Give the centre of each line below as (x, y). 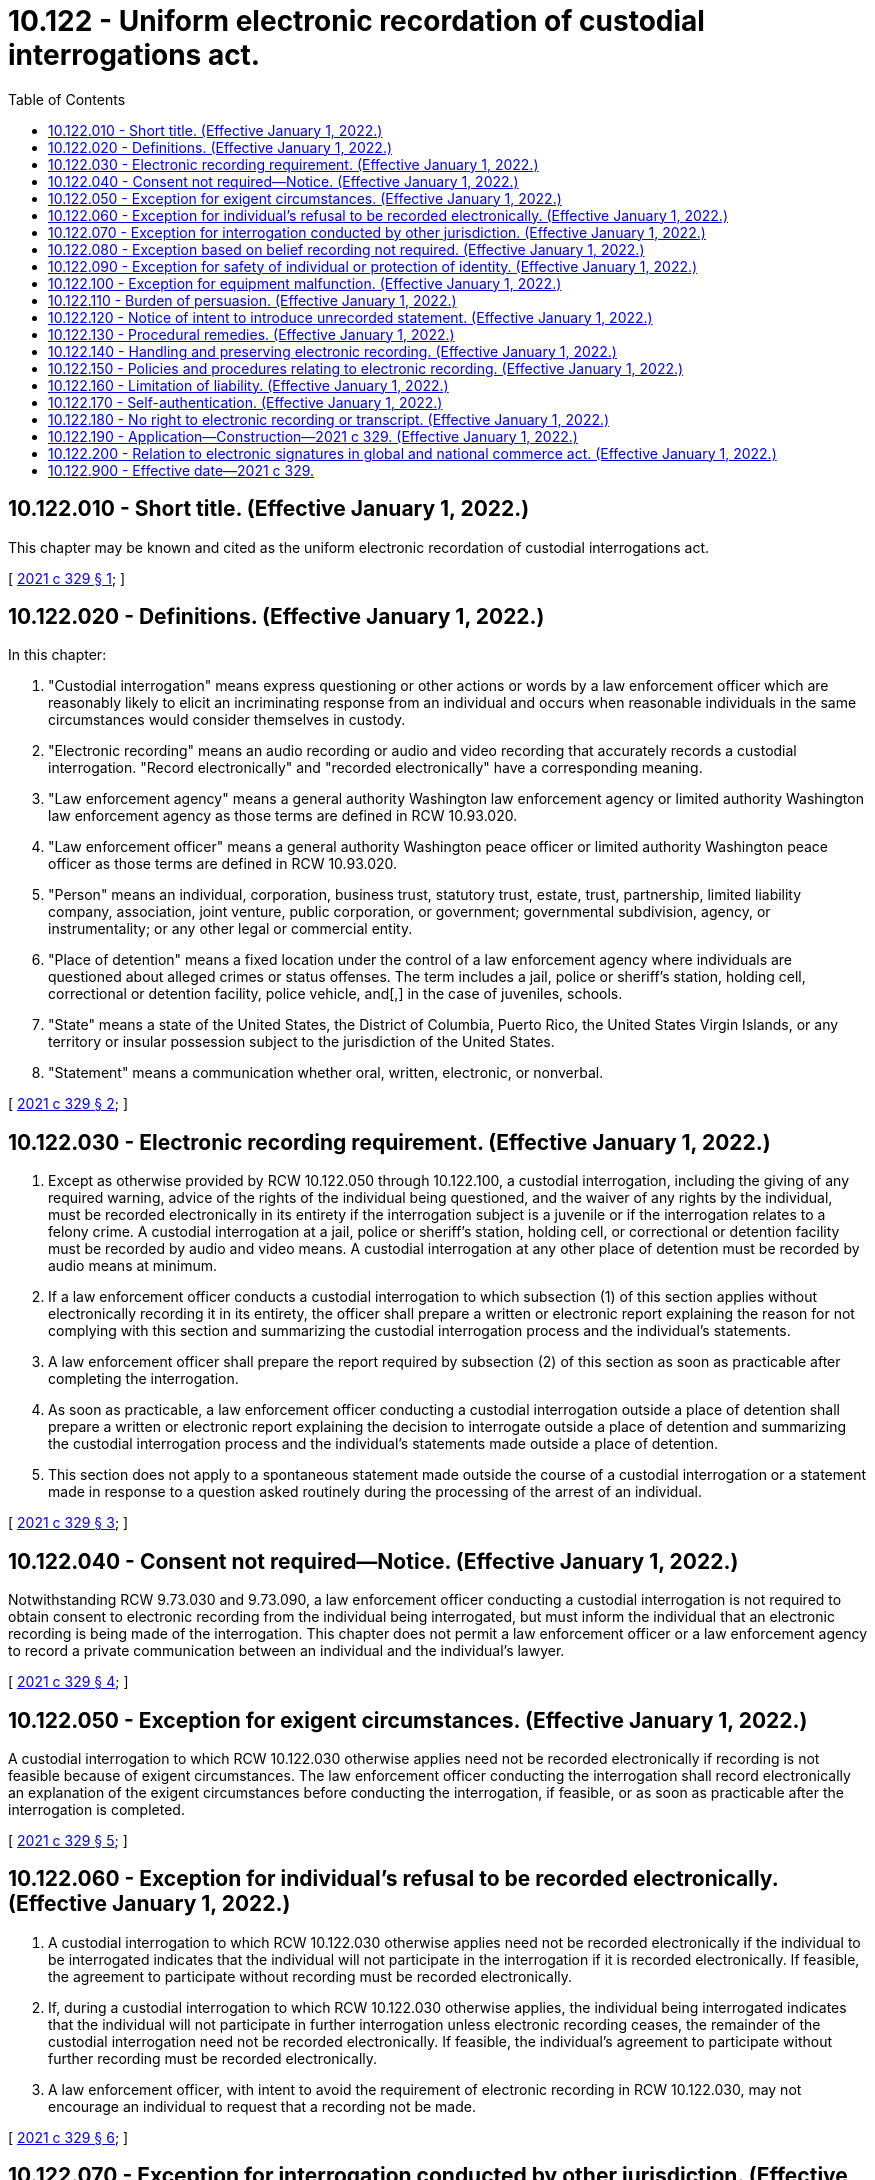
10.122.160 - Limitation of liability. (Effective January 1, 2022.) (248, 385)
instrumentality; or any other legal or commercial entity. (230, 929)
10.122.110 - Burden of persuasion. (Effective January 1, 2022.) (252, 300)
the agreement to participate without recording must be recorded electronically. (310, 1976)
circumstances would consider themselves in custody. (227, 720)
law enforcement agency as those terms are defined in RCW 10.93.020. (283, 816)
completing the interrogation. (143, 1379)
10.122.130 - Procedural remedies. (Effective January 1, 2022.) (251, 334)
